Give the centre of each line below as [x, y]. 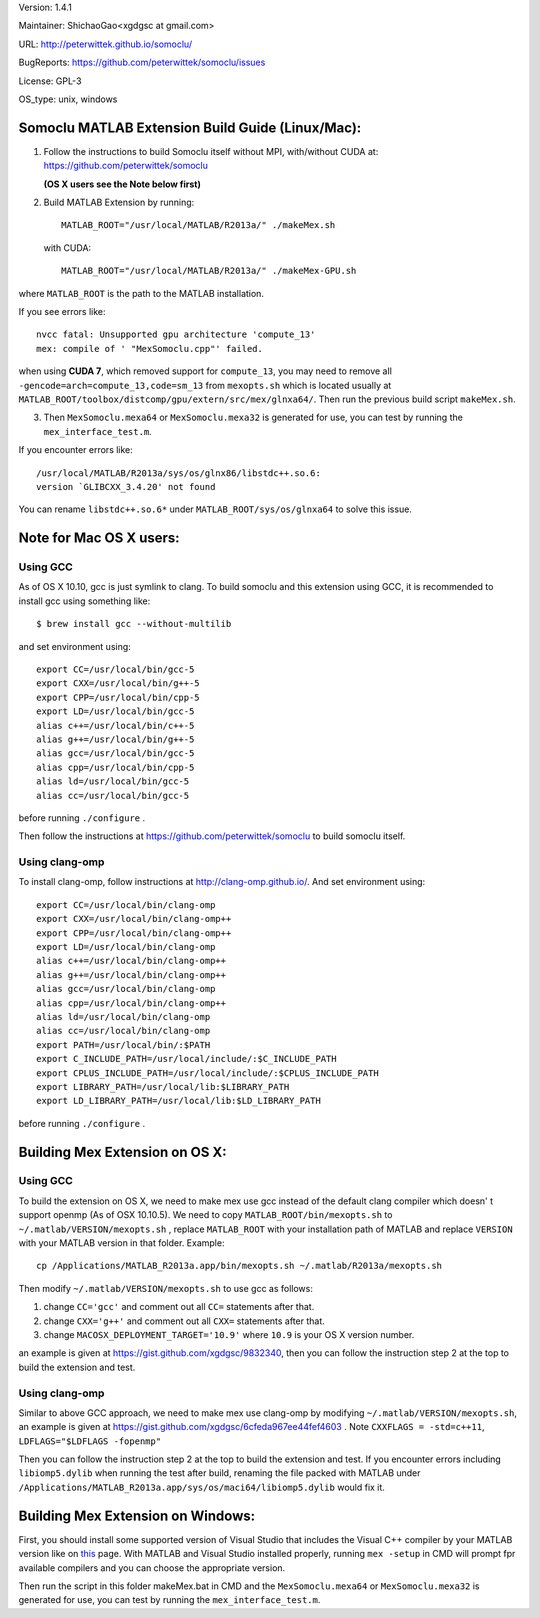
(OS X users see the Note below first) [122, 184]
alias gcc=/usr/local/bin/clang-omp [126, 989]
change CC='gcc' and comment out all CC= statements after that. [179, 1307]
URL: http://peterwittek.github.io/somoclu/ [105, 44]
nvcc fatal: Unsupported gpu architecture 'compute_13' [176, 334]
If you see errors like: [62, 311]
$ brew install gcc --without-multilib [134, 624]
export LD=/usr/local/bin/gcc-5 [115, 711]
